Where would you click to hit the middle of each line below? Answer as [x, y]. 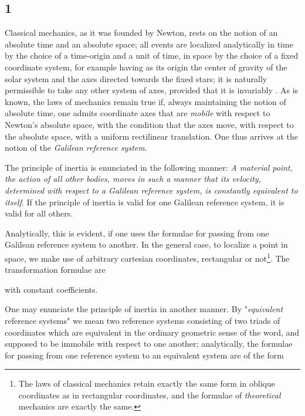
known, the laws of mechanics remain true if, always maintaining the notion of [145, 101]
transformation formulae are [55, 270]
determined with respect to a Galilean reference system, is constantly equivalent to [151, 190]
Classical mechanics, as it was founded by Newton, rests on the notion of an [141, 33]
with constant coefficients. [51, 289]
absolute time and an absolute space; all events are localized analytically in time [149, 44]
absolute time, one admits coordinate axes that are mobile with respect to [138, 113]
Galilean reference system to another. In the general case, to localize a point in [146, 244]
